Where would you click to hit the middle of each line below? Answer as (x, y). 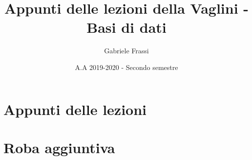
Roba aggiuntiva (59, 147)
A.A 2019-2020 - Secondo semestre (126, 67)
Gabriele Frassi (126, 51)
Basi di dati (126, 27)
